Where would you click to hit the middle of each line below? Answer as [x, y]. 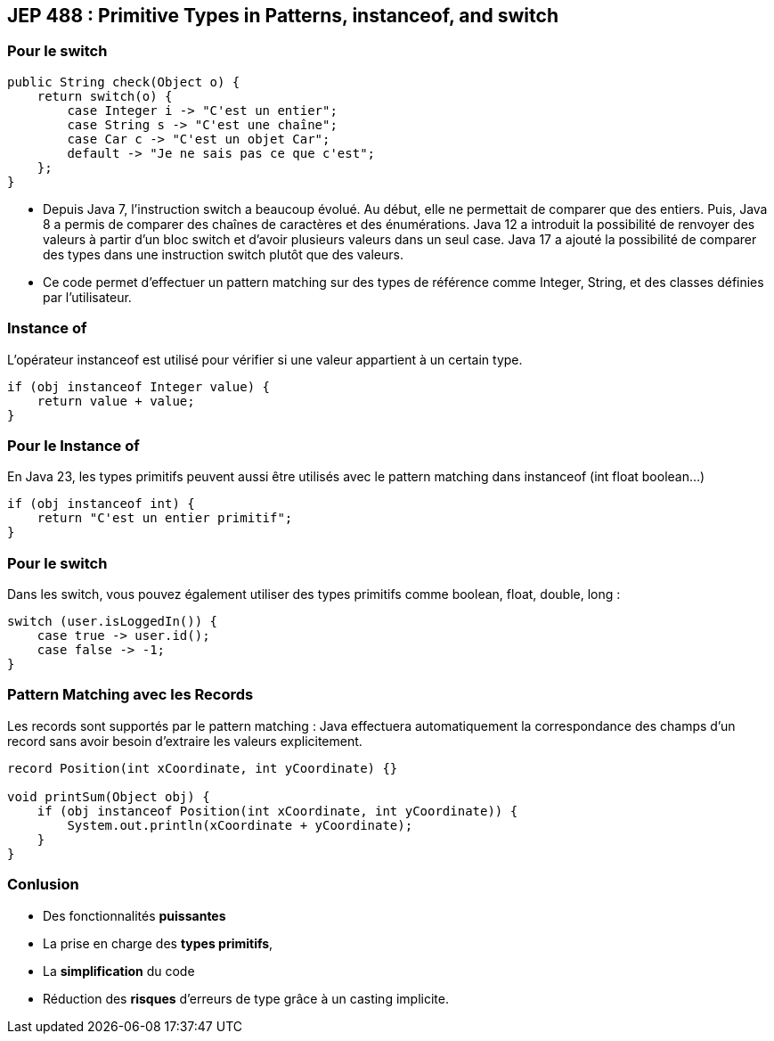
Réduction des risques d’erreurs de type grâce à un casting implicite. [246, 998]
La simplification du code [119, 971]
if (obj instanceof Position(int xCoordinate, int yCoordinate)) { [277, 811]
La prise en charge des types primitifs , [158, 943]
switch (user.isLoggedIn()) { [113, 622]
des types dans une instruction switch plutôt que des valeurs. [223, 254]
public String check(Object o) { [124, 82]
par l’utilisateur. [87, 297]
